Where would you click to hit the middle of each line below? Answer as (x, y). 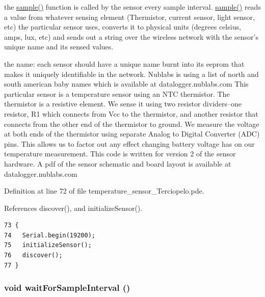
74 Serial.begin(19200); (50, 235)
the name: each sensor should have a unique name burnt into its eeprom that (124, 63)
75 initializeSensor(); (48, 245)
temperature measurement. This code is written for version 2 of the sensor (120, 154)
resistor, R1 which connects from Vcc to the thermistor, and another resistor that (131, 113)
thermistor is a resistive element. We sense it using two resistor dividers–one (123, 104)
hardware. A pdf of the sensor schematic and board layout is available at (118, 163)
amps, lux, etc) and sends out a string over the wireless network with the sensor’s (131, 36)
